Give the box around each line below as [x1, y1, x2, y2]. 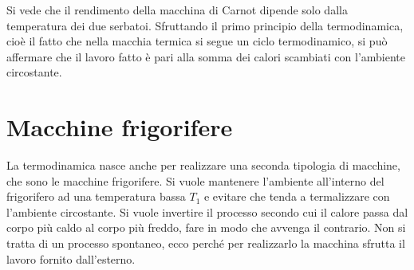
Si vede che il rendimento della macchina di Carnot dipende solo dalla [6, 2, 348, 18]
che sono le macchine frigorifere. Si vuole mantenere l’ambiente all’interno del [6, 172, 384, 189]
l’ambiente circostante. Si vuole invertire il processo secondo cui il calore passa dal [6, 203, 408, 220]
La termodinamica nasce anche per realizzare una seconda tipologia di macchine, [6, 157, 400, 174]
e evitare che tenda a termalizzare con [203, 188, 390, 205]
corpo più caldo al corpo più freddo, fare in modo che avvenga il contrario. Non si [6, 219, 406, 236]
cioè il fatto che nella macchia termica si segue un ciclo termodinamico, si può [6, 33, 388, 49]
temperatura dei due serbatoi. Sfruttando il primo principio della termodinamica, [6, 17, 404, 33]
